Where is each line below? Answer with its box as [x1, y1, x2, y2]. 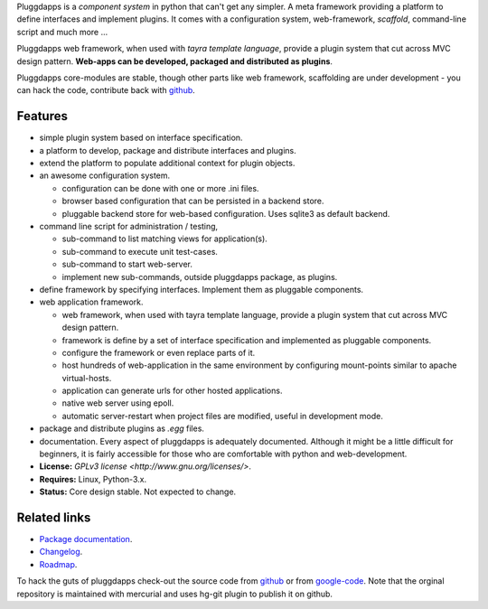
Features [16, 108, 68, 124]
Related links [16, 511, 91, 525]
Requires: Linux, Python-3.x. [39, 473, 147, 484]
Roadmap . [39, 558, 78, 569]
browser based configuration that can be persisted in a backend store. [61, 195, 324, 207]
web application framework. [39, 296, 144, 307]
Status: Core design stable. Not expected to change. [39, 486, 237, 497]
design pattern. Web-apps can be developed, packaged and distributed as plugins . [16, 55, 333, 67]
